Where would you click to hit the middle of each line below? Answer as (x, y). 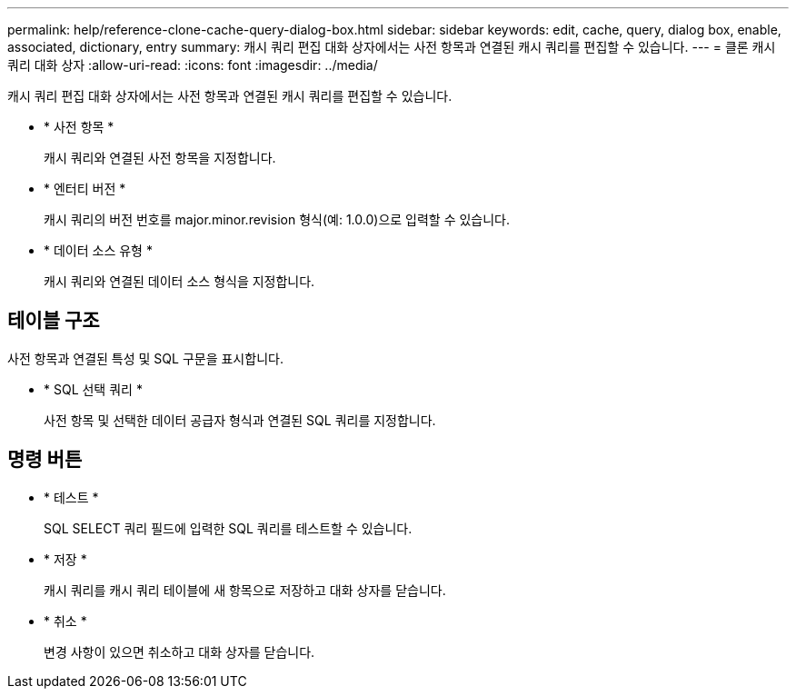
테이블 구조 (54, 321)
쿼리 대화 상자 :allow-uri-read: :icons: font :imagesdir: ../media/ (193, 65)
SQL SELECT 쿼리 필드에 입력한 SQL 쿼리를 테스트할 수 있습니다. (228, 528)
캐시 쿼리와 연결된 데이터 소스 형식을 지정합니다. (179, 281)
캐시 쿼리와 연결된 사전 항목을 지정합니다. (160, 158)
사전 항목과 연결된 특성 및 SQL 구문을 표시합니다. (145, 358)
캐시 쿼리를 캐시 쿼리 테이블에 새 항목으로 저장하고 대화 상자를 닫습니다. (245, 590)
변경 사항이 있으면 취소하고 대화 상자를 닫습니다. (179, 651)
